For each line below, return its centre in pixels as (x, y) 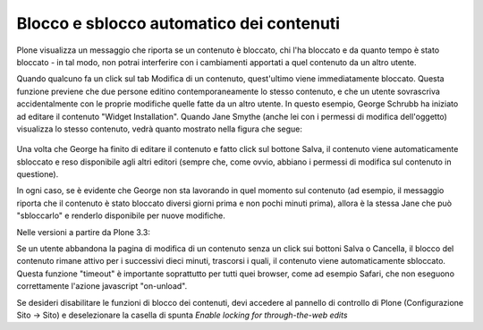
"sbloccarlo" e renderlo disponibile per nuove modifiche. (121, 216)
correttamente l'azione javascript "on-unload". (102, 286)
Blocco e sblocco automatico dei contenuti (178, 23)
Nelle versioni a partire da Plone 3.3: (84, 232)
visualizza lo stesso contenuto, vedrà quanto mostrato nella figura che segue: (160, 129)
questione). (38, 174)
